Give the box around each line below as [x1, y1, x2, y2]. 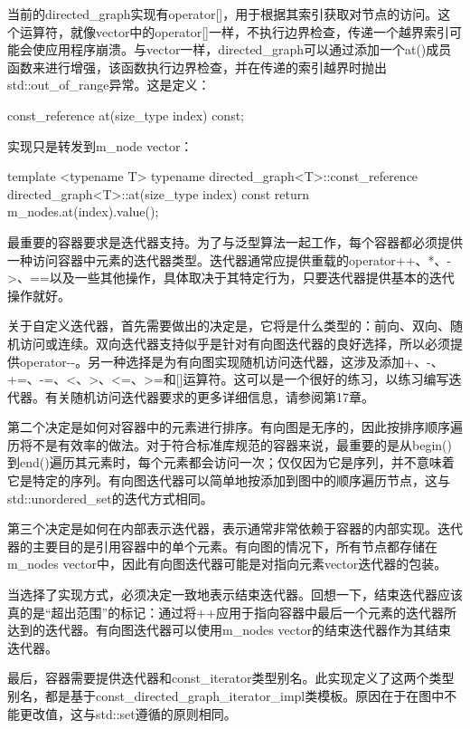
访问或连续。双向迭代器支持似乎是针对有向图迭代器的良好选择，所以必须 [19, 333, 450, 352]
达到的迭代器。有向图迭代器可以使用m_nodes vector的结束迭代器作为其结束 [7, 620, 451, 639]
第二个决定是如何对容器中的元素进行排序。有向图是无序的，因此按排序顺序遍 [7, 417, 463, 436]
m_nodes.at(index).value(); [7, 202, 159, 221]
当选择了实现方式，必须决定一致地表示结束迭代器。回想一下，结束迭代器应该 [7, 585, 463, 604]
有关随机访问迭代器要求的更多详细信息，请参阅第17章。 [44, 387, 374, 406]
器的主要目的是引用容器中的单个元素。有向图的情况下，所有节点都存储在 [7, 536, 437, 555]
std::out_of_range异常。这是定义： [7, 75, 211, 94]
